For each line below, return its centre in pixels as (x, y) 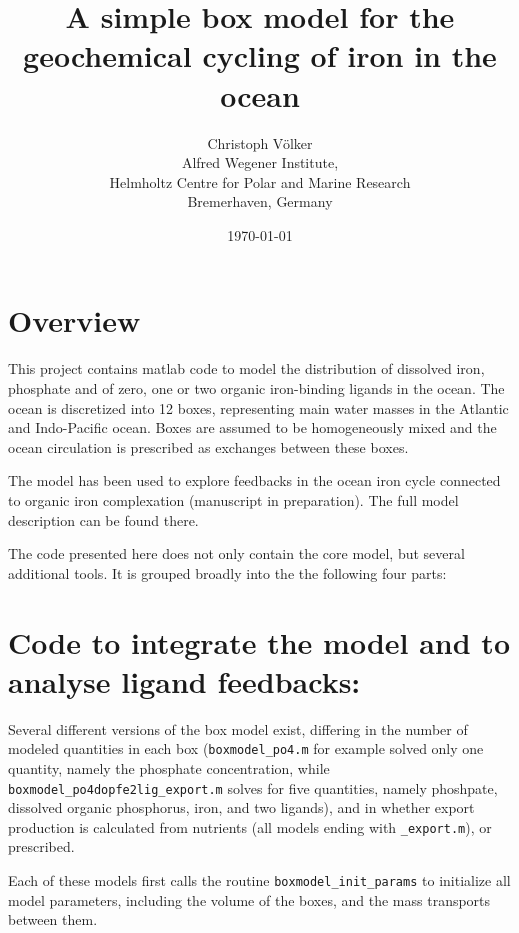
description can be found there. (103, 519)
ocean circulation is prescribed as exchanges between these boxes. (208, 446)
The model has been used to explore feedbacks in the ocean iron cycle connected (254, 480)
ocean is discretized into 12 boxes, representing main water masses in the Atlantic (258, 407)
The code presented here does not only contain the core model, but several (236, 553)
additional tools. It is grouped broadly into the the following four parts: (227, 572)
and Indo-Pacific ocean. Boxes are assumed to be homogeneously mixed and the (252, 427)
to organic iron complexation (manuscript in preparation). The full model (233, 499)
